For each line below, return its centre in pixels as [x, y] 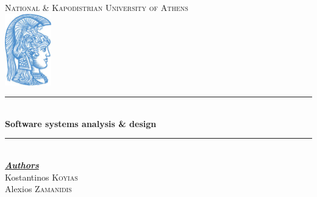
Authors [22, 165]
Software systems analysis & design [81, 123]
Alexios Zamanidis [38, 189]
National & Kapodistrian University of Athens [97, 7]
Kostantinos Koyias [41, 177]
